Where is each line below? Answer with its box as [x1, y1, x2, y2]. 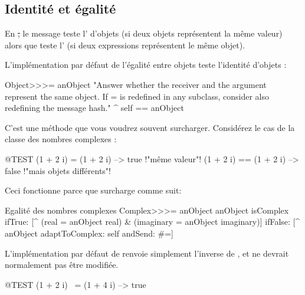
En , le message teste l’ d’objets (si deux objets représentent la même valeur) [5, 27, 283, 40]
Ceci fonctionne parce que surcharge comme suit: [5, 184, 182, 196]
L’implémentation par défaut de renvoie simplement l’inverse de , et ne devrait [5, 247, 289, 259]
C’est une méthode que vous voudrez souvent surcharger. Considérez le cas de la [5, 121, 295, 133]
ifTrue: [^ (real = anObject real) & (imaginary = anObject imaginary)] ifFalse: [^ [5, 215, 300, 228]
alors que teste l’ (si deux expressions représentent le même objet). [5, 38, 245, 51]
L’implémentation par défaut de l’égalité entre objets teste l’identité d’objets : [5, 58, 287, 71]
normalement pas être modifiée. [5, 258, 119, 271]
